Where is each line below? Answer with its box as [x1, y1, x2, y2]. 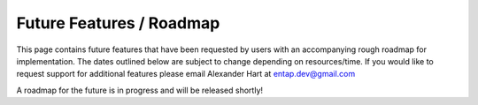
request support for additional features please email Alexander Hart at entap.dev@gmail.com [16, 69, 356, 79]
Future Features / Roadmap [16, 13, 220, 33]
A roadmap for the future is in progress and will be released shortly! [16, 85, 264, 95]
